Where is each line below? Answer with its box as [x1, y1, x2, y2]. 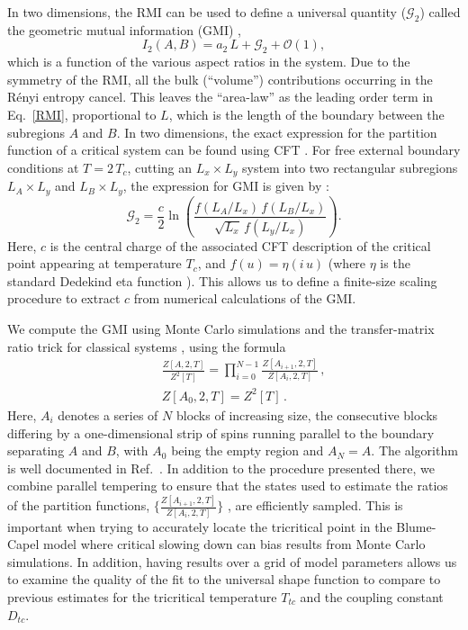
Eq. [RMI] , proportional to [7, 104, 157, 123]
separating [7, 441, 65, 460]
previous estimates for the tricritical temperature [7, 587, 277, 606]
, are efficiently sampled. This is [227, 496, 403, 515]
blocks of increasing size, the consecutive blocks [175, 405, 438, 424]
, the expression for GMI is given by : [122, 176, 329, 195]
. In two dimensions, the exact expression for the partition [116, 122, 437, 141]
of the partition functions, [7, 496, 150, 515]
